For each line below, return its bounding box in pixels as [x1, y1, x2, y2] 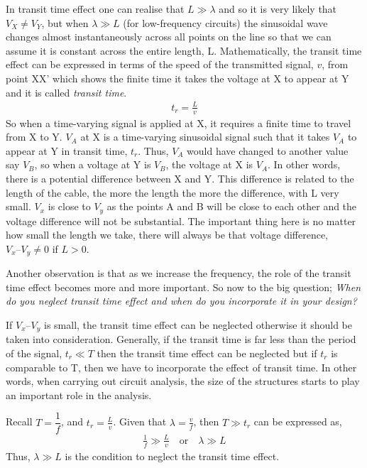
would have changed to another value [187, 143, 349, 158]
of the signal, [6, 346, 62, 361]
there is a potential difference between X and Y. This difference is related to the [6, 170, 354, 185]
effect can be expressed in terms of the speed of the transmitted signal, [6, 57, 314, 72]
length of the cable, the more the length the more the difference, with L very [6, 185, 339, 200]
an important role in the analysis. [6, 387, 152, 402]
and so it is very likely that [219, 1, 337, 16]
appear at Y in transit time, [6, 143, 128, 158]
